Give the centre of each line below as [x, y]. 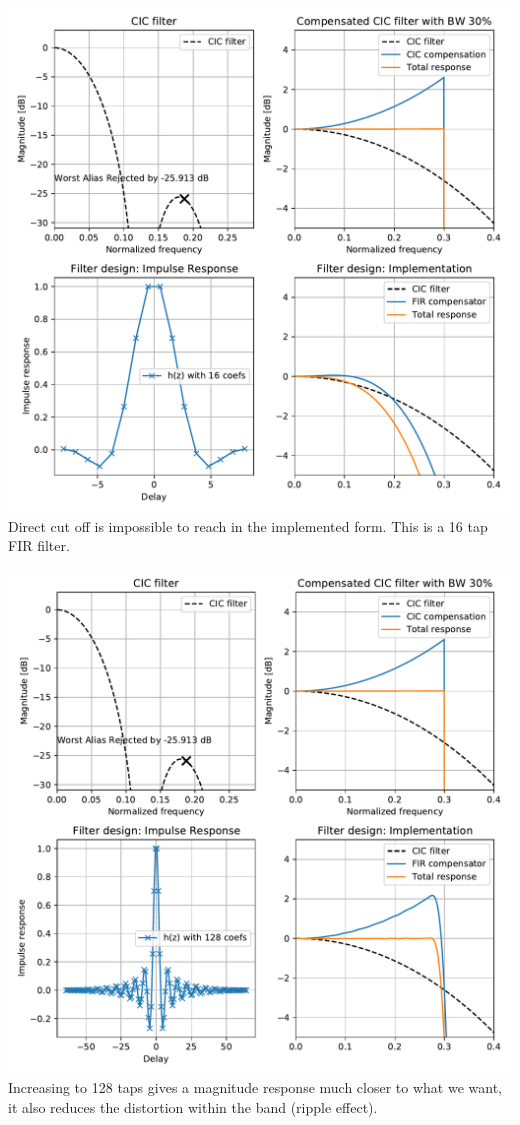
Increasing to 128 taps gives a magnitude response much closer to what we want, [255, 1087]
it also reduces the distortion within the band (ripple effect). [193, 1106]
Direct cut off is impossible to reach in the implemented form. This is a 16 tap [248, 525]
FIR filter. [39, 545]
